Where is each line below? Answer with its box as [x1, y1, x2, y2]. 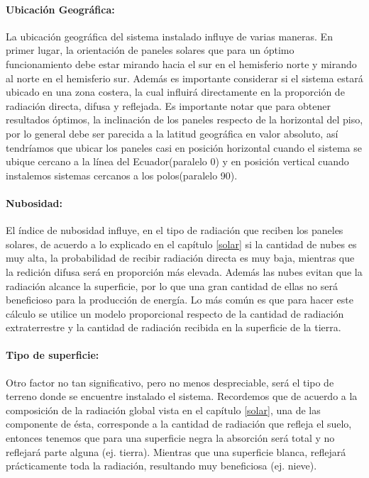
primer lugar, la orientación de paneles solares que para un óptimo [6, 43, 294, 57]
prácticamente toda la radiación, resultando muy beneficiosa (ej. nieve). [6, 458, 317, 473]
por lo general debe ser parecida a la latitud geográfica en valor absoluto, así [6, 126, 338, 140]
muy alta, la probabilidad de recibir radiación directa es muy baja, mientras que [6, 250, 355, 265]
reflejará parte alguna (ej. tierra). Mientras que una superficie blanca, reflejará [6, 444, 346, 459]
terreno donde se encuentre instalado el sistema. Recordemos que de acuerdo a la [6, 389, 358, 404]
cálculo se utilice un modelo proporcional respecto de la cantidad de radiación [6, 306, 344, 321]
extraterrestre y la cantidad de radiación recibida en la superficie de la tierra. [6, 320, 341, 335]
